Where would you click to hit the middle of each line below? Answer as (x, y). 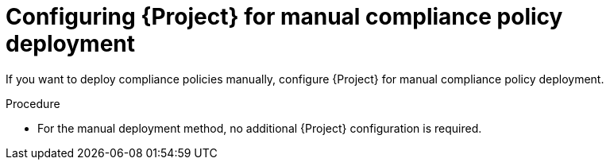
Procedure (33, 103)
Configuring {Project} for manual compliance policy (284, 17)
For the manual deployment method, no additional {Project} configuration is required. (260, 128)
